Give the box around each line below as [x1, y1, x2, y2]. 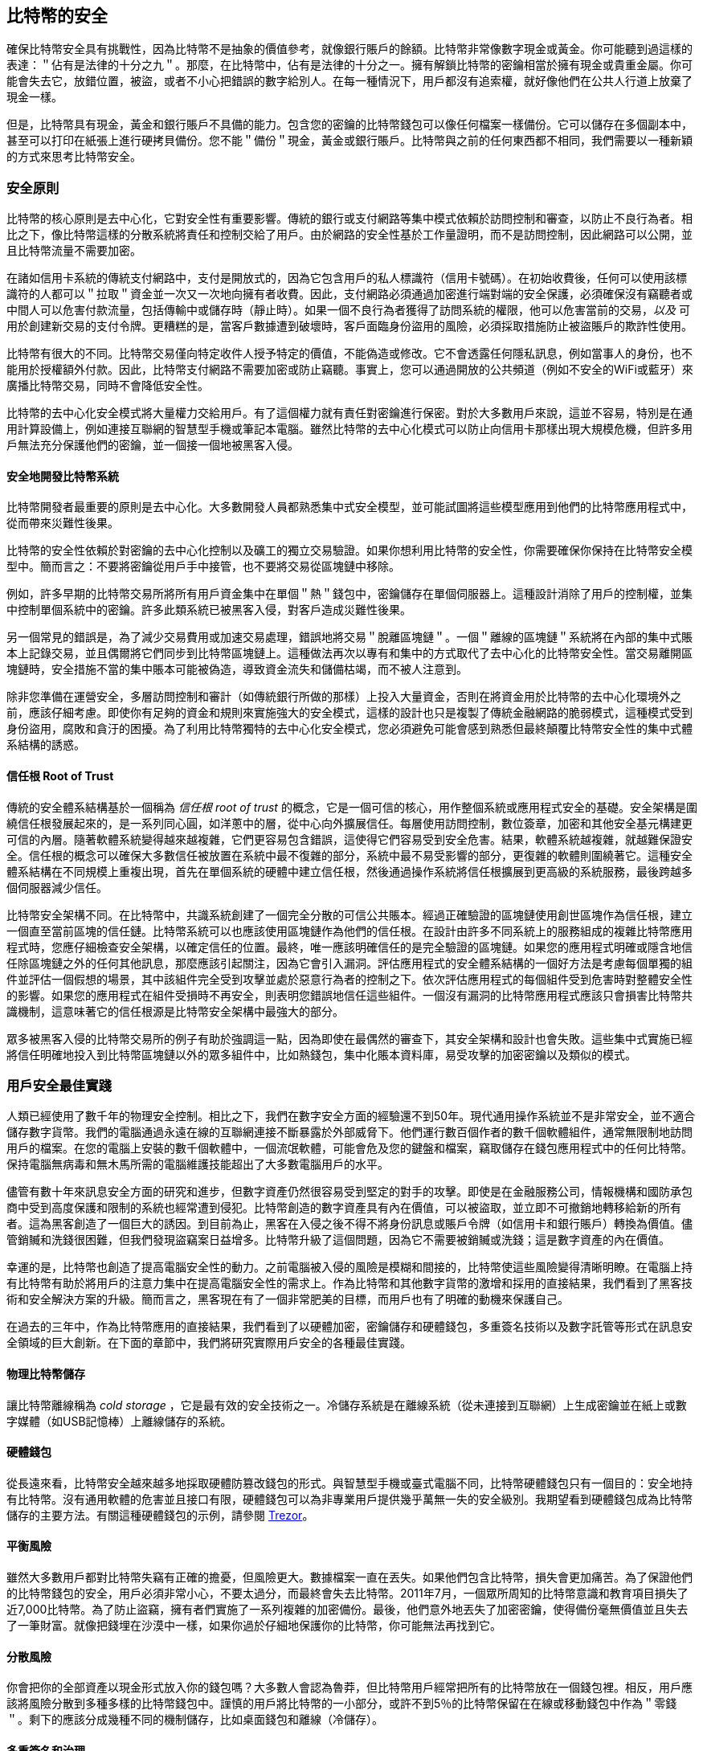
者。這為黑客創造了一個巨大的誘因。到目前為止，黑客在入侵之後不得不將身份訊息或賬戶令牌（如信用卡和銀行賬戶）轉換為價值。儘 [6, 1217, 693, 1231]
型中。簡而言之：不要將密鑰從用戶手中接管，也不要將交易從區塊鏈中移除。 [6, 559, 400, 574]
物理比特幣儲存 [6, 1366, 85, 1381]
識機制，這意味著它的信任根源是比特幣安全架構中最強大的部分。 [6, 1004, 344, 1018]
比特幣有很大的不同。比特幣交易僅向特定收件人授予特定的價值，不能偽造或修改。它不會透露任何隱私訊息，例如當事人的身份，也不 [6, 346, 693, 361]
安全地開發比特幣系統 [6, 468, 119, 483]
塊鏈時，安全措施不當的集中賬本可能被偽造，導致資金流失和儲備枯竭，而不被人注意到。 [6, 662, 468, 677]
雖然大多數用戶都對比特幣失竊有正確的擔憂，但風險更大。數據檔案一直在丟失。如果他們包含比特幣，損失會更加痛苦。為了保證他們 [6, 1570, 693, 1585]
